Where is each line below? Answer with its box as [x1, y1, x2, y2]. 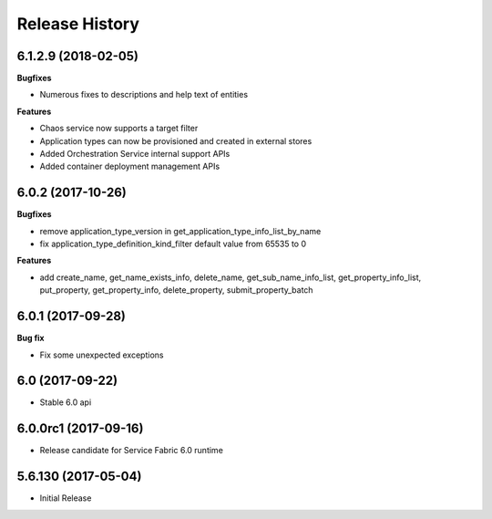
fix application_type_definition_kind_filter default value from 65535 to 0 [39, 238, 307, 250]
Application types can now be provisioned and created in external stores [39, 135, 313, 146]
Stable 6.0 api [39, 397, 92, 408]
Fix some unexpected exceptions [39, 349, 164, 360]
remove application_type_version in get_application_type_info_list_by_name [39, 225, 322, 236]
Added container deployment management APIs [39, 161, 220, 172]
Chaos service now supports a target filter [39, 123, 199, 134]
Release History [16, 14, 140, 34]
